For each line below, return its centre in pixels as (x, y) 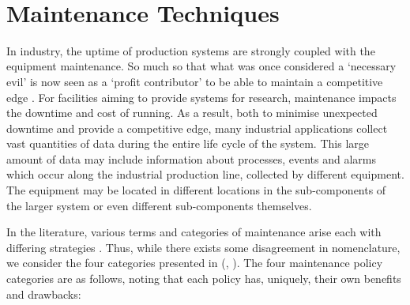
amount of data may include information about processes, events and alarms (191, 158)
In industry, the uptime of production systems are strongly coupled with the (191, 50)
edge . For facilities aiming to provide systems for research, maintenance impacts (201, 97)
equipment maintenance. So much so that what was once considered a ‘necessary (201, 66)
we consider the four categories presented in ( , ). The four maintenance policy (195, 263)
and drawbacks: (44, 294)
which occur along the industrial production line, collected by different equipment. (205, 174)
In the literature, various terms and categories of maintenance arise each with (194, 232)
